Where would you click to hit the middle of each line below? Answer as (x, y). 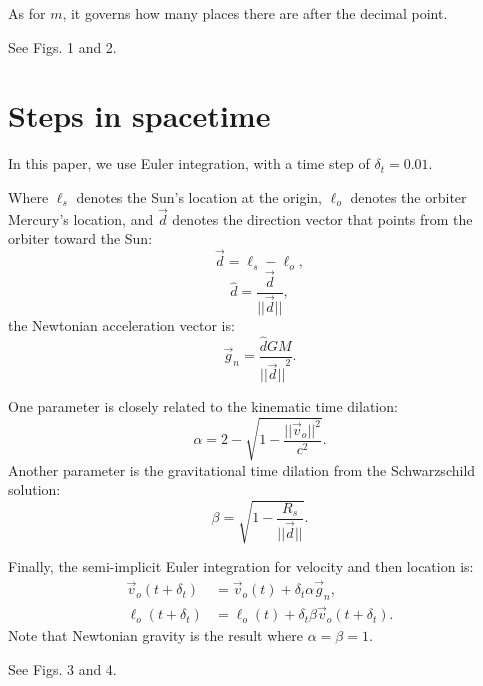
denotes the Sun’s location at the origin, (199, 196)
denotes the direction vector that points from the (322, 218)
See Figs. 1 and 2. (62, 46)
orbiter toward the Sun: (80, 238)
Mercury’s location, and (81, 218)
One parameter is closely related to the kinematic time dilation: (203, 406)
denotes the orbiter (408, 196)
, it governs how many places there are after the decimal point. (255, 13)
